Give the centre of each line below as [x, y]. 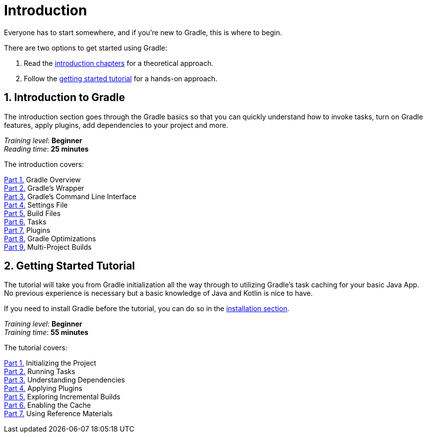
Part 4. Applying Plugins [43, 388]
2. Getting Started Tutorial [70, 266]
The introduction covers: [44, 164]
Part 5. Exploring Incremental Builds [62, 397]
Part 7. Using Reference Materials [58, 414]
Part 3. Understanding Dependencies [64, 380]
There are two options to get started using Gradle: [86, 48]
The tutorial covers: [36, 348]
